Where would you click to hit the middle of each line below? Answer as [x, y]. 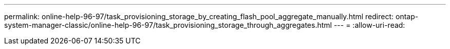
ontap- [407, 16]
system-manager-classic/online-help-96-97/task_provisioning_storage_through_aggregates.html [168, 25]
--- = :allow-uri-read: [369, 25]
